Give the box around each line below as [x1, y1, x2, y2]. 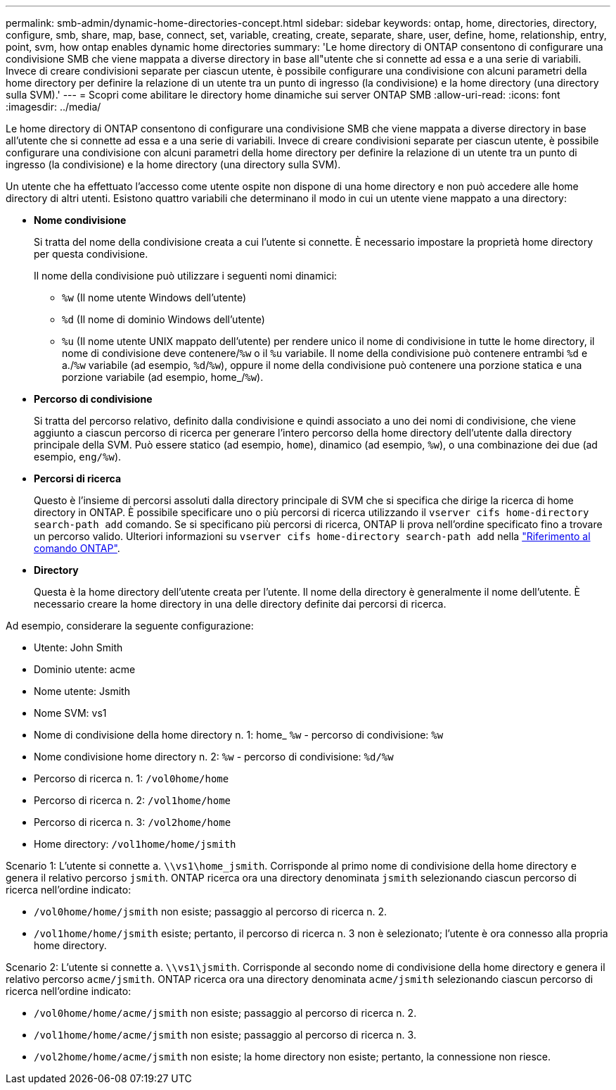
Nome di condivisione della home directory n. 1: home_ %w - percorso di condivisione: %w [34, 729, 444, 741]
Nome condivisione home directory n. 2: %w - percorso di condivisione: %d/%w [34, 751, 394, 763]
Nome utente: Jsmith [34, 685, 130, 697]
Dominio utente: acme [34, 663, 136, 675]
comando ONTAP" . [34, 542, 120, 554]
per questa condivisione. [34, 248, 148, 260]
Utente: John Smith [34, 641, 123, 653]
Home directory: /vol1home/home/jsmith [34, 838, 236, 850]
